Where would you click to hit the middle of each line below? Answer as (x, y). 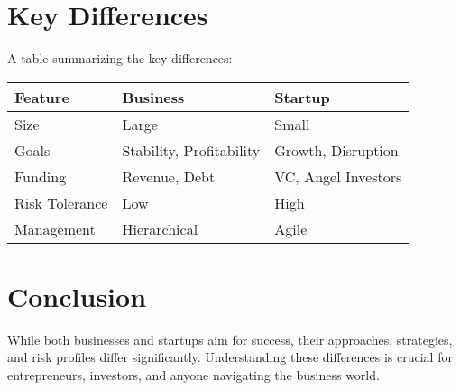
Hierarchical (160, 228)
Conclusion (77, 296)
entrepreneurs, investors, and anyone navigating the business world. (193, 375)
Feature (42, 97)
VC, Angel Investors (338, 176)
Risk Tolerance (61, 202)
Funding (41, 176)
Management (55, 228)
